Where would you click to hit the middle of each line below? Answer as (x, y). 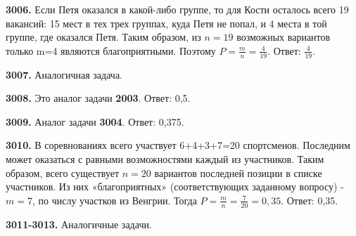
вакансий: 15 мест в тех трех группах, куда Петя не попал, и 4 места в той (166, 23)
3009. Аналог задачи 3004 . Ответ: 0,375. (95, 121)
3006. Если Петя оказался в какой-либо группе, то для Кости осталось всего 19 (177, 9)
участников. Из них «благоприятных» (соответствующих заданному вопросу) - (175, 186)
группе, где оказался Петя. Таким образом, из (103, 37)
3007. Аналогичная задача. (64, 74)
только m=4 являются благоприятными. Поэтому (111, 50)
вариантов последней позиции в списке (238, 172)
